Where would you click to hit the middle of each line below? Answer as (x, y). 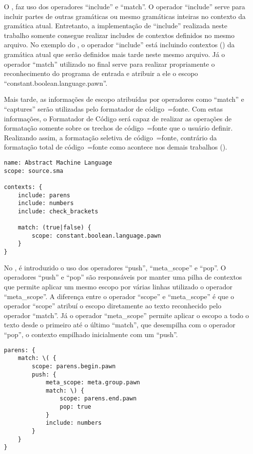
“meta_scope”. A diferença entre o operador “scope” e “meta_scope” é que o (119, 296)
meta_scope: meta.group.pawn (93, 383)
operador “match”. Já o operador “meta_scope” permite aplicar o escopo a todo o (126, 315)
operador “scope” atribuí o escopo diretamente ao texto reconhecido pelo (113, 306)
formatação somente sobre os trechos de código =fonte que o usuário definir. (118, 128)
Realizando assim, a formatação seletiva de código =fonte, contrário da (110, 137)
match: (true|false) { (54, 228)
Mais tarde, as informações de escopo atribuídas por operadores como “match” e (124, 99)
